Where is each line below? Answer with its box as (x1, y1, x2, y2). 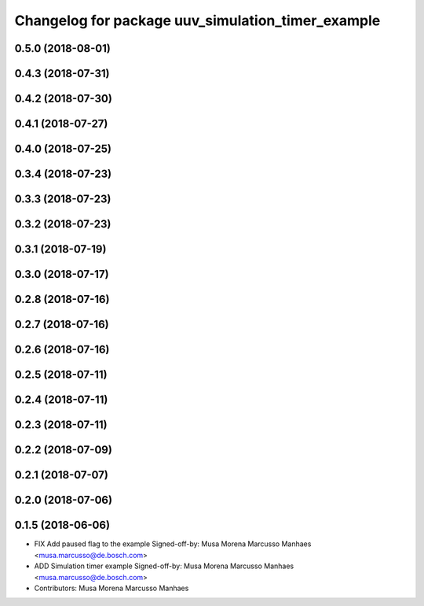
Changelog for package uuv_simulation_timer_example (14, 12, 381, 29)
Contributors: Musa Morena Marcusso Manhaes (34, 583, 189, 593)
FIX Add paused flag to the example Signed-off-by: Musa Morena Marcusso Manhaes (34, 539, 312, 549)
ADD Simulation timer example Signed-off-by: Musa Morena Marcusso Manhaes (34, 561, 294, 571)
